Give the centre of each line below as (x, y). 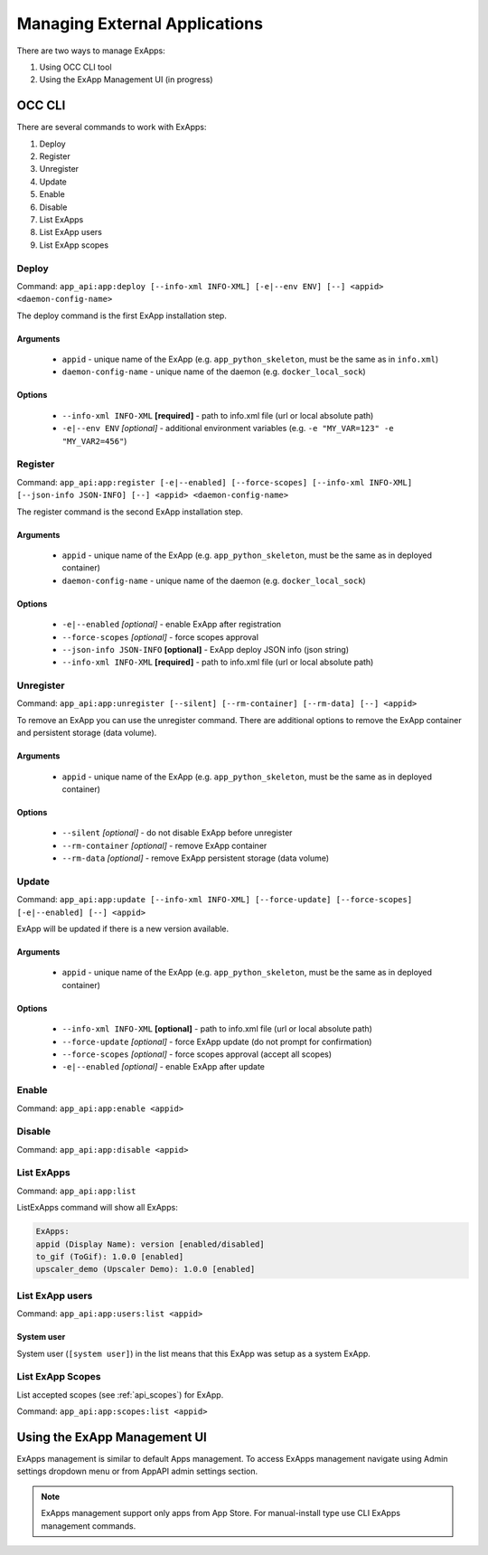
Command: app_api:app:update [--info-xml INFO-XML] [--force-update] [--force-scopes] (215, 900)
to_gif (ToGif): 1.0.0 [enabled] (110, 1257)
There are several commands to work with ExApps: (112, 127)
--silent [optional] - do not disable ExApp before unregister (177, 833)
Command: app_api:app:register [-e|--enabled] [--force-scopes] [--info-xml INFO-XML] (215, 482)
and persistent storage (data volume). (87, 733)
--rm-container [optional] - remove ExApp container (164, 845)
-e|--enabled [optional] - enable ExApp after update (164, 1067)
